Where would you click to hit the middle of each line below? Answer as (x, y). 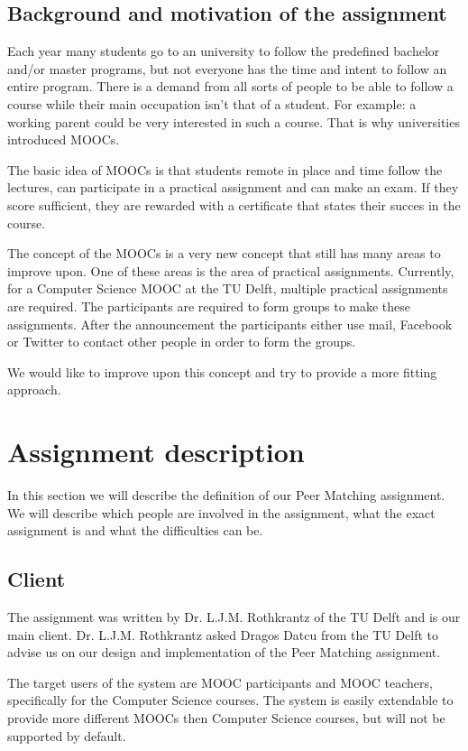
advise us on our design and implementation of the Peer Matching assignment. (224, 652)
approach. (34, 389)
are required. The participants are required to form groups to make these (209, 306)
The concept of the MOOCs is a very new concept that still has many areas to (224, 253)
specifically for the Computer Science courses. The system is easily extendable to (230, 700)
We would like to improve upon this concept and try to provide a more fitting (222, 371)
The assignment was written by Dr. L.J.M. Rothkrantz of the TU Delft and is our (234, 617)
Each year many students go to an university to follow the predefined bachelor (224, 51)
